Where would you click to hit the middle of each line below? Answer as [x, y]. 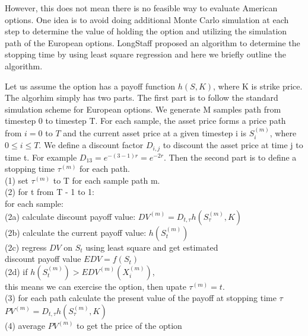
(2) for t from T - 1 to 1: [50, 192]
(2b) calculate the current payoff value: [76, 232]
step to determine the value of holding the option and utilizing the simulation [146, 31]
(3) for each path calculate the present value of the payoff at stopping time [141, 298]
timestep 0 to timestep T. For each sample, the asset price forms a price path [145, 121]
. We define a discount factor [91, 145]
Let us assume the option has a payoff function [90, 86]
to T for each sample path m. [107, 180]
